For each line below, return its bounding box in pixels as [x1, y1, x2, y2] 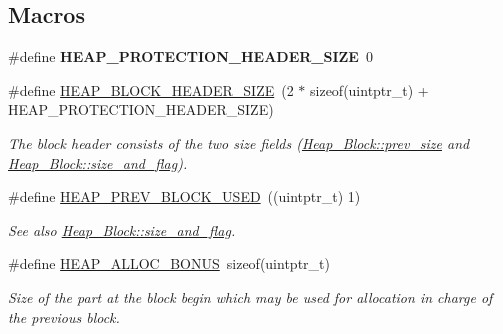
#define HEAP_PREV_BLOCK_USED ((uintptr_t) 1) [8, 186, 361, 207]
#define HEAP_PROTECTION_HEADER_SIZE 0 [8, 46, 373, 67]
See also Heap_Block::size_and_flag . [8, 219, 236, 240]
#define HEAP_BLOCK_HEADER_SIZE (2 [8, 79, 294, 100]
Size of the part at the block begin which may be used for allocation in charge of [8, 286, 493, 307]
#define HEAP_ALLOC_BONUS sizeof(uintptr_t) [8, 253, 330, 274]
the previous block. [8, 306, 120, 327]
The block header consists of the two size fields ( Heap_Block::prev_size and [8, 132, 470, 153]
